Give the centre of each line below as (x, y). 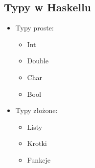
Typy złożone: (36, 110)
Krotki (37, 143)
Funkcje (39, 159)
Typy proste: (35, 28)
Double (38, 61)
